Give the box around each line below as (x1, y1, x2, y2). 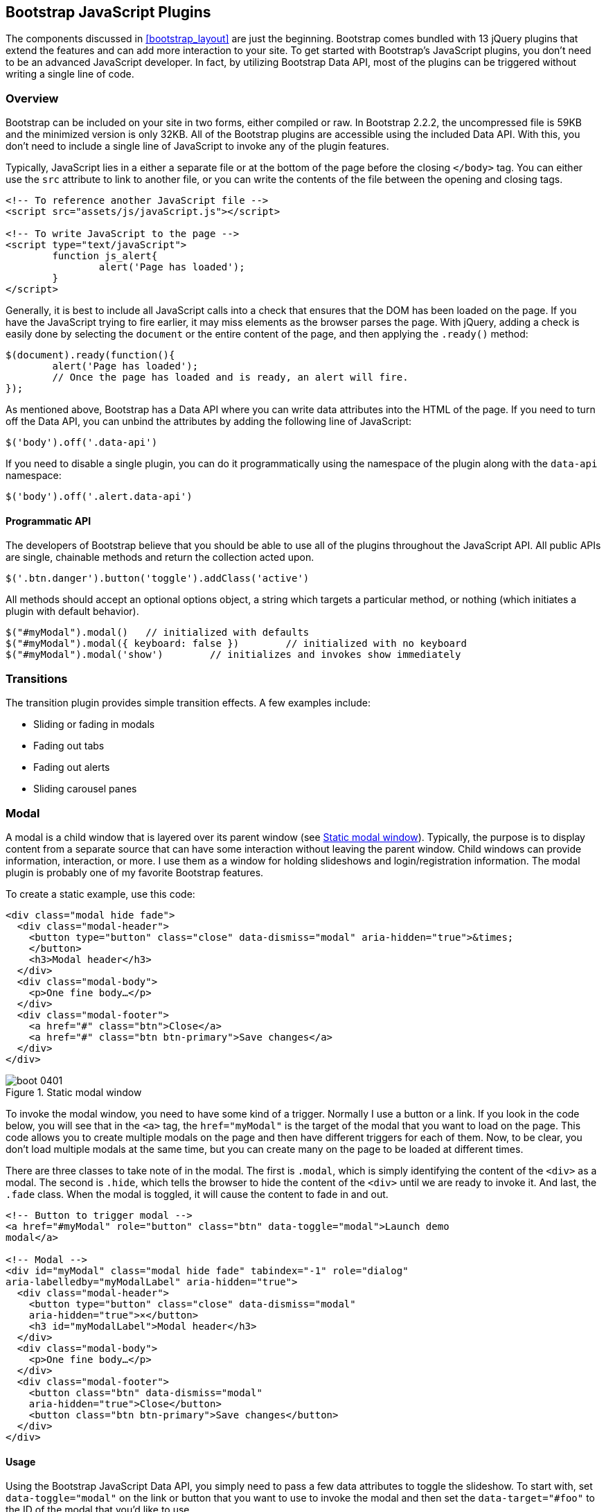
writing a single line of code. (6, 68, 134, 80)
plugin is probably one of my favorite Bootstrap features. (6, 866, 264, 878)
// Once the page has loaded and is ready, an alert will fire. (52, 372, 409, 383)
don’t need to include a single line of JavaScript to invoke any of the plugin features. (6, 140, 389, 153)
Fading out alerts (33, 761, 110, 774)
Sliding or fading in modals (33, 718, 155, 731)
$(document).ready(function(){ (6, 349, 175, 361)
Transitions (6, 671, 68, 686)
